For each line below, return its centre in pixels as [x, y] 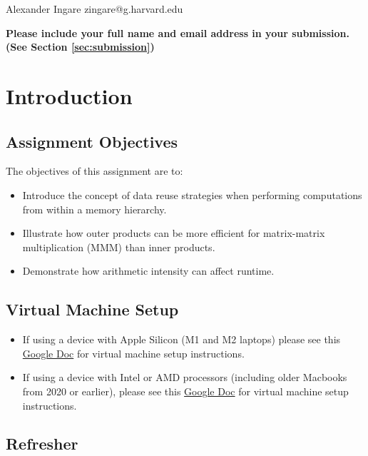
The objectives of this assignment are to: [94, 171]
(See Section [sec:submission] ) [80, 47]
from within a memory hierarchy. [94, 209]
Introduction [69, 95]
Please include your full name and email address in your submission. [178, 32]
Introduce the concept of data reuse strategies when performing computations [192, 194]
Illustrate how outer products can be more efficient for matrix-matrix [174, 233]
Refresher [42, 444]
